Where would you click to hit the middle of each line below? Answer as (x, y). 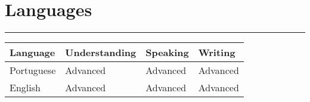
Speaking (167, 52)
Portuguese (33, 70)
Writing (217, 52)
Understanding (101, 52)
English (25, 88)
